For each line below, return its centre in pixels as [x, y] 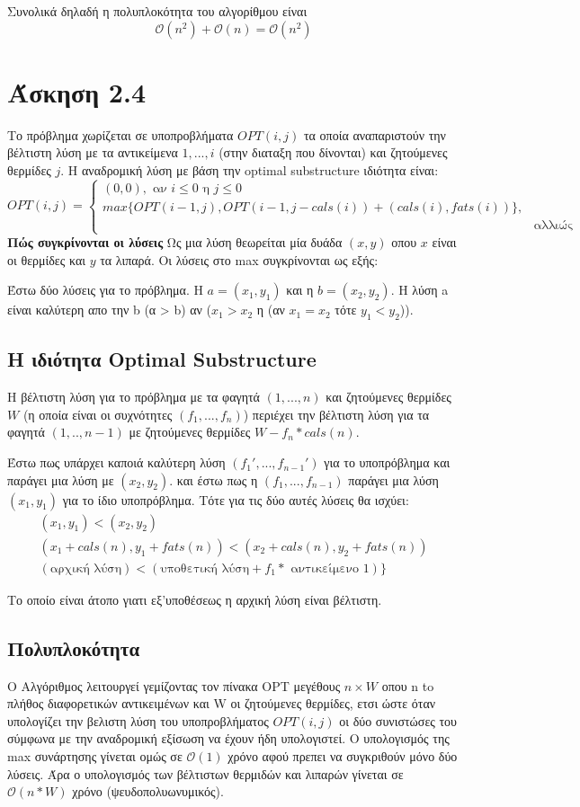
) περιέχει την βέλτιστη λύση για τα [336, 414]
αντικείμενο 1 [330, 568]
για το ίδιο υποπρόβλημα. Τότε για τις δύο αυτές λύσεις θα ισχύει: [236, 499]
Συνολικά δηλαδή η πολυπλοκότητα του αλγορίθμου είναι [157, 11]
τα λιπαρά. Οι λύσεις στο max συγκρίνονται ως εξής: [239, 259]
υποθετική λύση [205, 568]
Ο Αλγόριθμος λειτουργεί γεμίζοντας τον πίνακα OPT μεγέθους [174, 685]
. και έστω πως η [214, 479]
